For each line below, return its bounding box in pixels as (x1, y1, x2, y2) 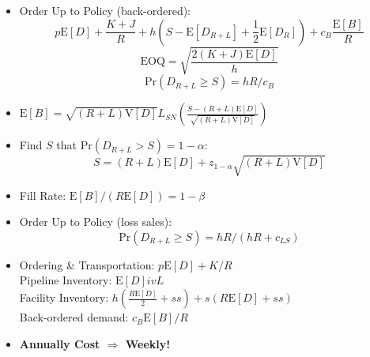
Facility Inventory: (19, 289, 109, 306)
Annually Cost (19, 335, 100, 351)
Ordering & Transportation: (19, 256, 155, 272)
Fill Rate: (19, 186, 66, 203)
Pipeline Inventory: (19, 272, 112, 288)
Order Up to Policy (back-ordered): (19, 2, 191, 18)
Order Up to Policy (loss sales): (19, 213, 172, 230)
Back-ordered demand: (19, 309, 129, 325)
